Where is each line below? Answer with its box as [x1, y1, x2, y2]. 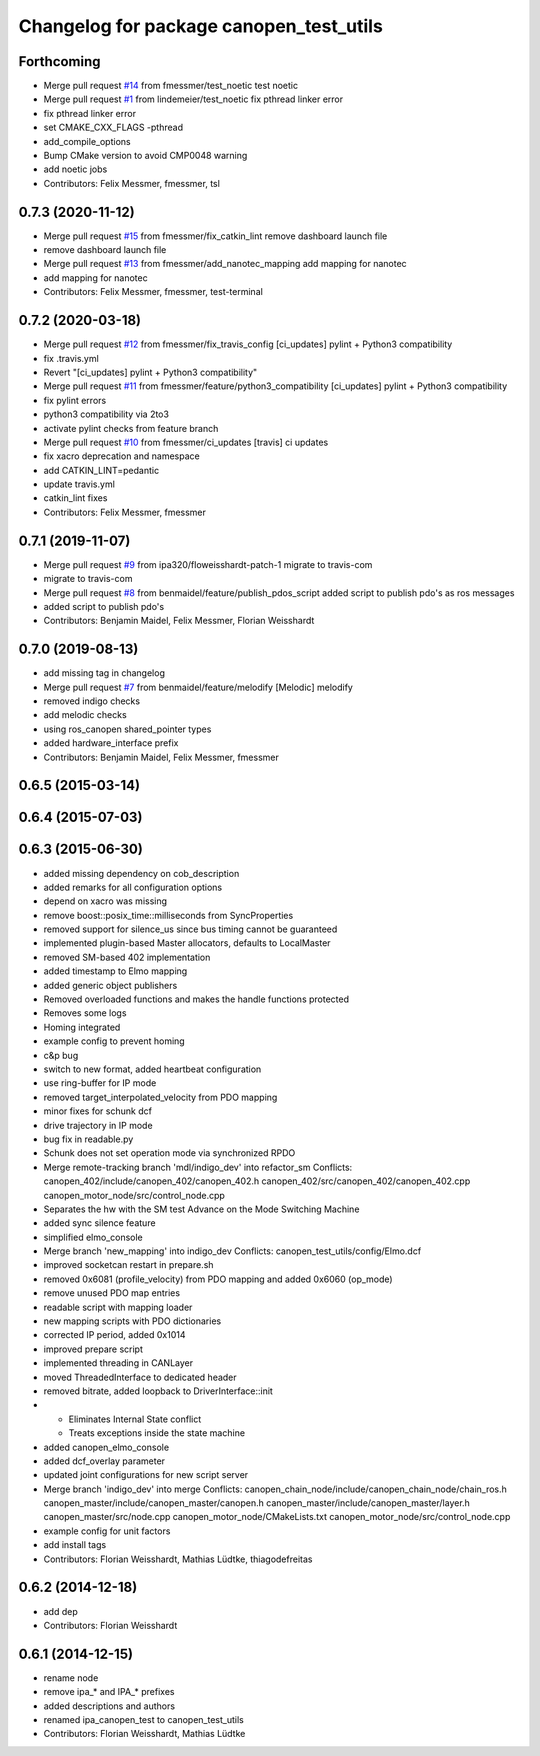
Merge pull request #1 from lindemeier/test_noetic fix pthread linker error [43, 93, 344, 105]
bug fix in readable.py [43, 1133, 134, 1145]
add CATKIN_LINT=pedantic [43, 464, 160, 476]
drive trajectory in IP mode [43, 1119, 154, 1131]
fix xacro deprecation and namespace [43, 450, 200, 462]
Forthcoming [18, 53, 101, 70]
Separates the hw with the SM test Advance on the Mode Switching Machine [43, 1203, 360, 1215]
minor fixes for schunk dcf [43, 1105, 152, 1117]
